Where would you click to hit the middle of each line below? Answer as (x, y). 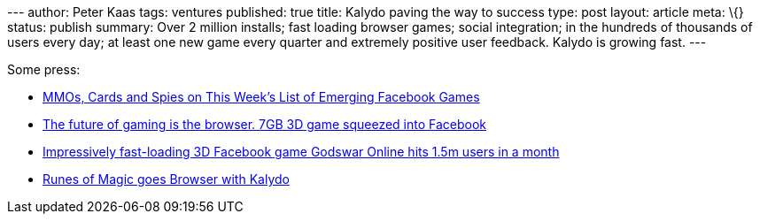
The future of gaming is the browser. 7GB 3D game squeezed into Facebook (265, 124)
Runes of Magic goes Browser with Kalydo (166, 179)
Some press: (44, 69)
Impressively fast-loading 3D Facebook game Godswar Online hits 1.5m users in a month (301, 152)
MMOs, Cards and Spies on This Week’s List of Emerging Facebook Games (261, 97)
